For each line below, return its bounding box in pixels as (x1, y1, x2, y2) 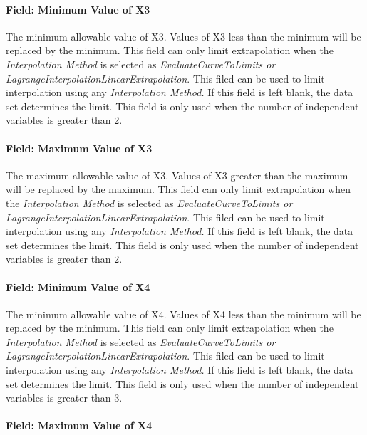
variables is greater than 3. (6, 390, 123, 405)
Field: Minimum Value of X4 (6, 279, 150, 294)
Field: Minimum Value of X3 (6, 1, 150, 16)
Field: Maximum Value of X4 (6, 418, 153, 433)
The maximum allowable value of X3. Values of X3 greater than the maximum (6, 167, 348, 182)
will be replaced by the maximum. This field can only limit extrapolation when (6, 182, 351, 196)
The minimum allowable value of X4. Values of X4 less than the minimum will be (6, 306, 361, 321)
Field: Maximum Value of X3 (6, 140, 153, 155)
